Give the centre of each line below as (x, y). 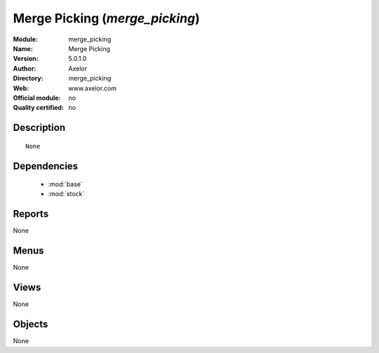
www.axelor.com (93, 88)
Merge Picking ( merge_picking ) (106, 18)
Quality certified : (39, 108)
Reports (31, 214)
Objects (31, 325)
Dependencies (46, 166)
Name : (23, 48)
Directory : (28, 78)
